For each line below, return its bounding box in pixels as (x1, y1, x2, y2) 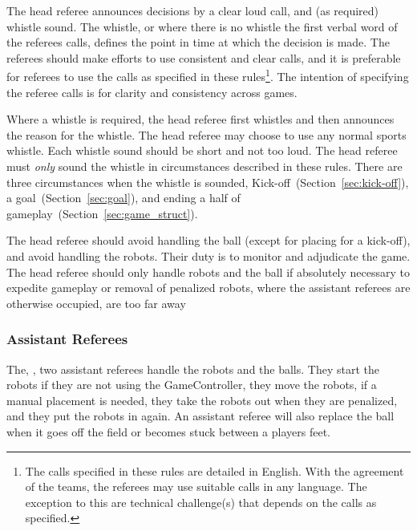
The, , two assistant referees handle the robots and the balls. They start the (6, 360, 379, 377)
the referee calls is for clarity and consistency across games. (6, 83, 298, 100)
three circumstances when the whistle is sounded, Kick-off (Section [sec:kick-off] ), (6, 173, 409, 190)
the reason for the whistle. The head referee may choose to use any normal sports (6, 126, 407, 143)
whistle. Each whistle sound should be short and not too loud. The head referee (6, 142, 398, 159)
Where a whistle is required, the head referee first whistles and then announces (6, 111, 395, 128)
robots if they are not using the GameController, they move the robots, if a (6, 376, 377, 393)
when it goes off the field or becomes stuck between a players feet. (6, 423, 330, 440)
